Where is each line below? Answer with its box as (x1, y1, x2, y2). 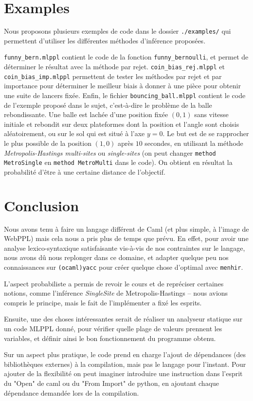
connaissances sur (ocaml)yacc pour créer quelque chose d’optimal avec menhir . (4, 261, 243, 272)
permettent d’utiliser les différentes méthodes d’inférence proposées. (4, 35, 206, 45)
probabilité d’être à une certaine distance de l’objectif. (4, 166, 165, 177)
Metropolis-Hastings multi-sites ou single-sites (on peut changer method (4, 147, 216, 158)
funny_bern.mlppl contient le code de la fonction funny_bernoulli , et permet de (4, 52, 249, 62)
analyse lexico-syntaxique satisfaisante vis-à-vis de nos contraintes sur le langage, (4, 242, 245, 253)
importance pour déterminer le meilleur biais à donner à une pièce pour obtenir (4, 80, 241, 91)
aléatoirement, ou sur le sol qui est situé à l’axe (4, 128, 145, 139)
